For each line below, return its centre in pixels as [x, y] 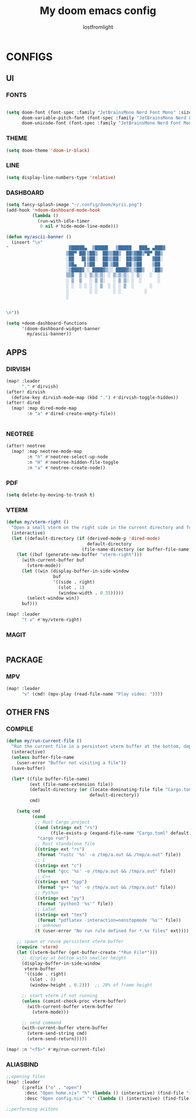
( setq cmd [29, 811]
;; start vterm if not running [60, 996]
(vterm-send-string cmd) [57, 1034]
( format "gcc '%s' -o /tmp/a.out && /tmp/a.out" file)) [106, 871]
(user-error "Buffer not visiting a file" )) [71, 763]
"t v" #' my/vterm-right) [52, 620]
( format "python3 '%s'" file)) [75, 904]
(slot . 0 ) [43, 980]
